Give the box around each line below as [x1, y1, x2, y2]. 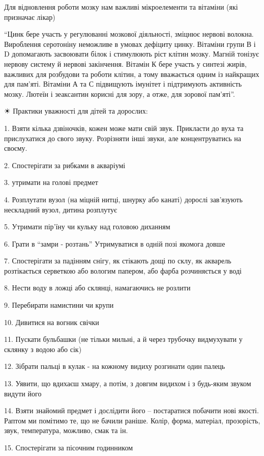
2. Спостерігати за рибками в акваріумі [4, 159, 126, 170]
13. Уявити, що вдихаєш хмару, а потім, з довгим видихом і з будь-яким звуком [4, 378, 251, 389]
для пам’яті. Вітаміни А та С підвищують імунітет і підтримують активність [4, 78, 242, 89]
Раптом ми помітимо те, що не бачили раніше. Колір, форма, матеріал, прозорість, [4, 415, 260, 425]
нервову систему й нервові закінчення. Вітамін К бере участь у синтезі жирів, [4, 58, 247, 69]
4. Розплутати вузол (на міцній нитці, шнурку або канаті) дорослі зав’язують [4, 194, 243, 204]
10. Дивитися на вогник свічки [4, 316, 99, 327]
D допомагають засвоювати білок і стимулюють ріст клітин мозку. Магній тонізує [4, 48, 259, 59]
